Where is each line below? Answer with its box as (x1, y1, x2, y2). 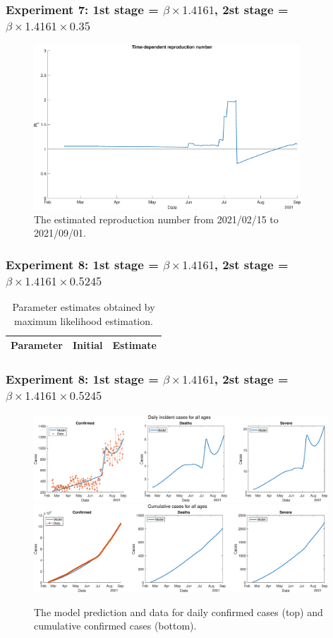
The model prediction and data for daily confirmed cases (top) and (34, 604, 323, 619)
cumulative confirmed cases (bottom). (34, 618, 197, 633)
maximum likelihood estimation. (14, 313, 153, 328)
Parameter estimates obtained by (12, 300, 155, 314)
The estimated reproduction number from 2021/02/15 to (34, 211, 279, 226)
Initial (72, 338, 103, 353)
